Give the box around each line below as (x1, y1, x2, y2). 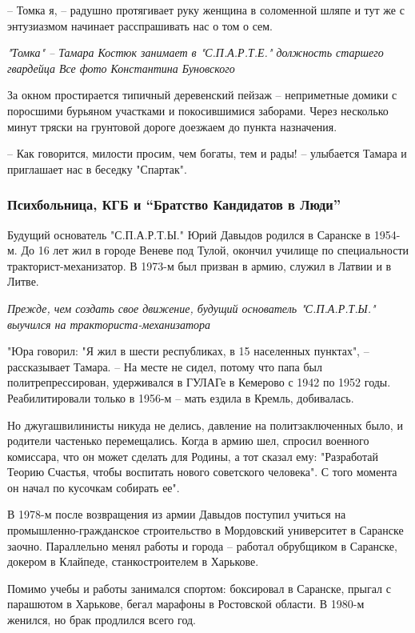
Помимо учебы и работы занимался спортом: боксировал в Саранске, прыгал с (7, 579, 391, 596)
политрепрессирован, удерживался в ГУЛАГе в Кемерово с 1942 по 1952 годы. (7, 374, 391, 391)
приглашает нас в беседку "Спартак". (7, 160, 187, 177)
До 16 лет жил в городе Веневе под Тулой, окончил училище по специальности (21, 242, 409, 258)
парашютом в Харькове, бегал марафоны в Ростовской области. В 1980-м (7, 595, 365, 612)
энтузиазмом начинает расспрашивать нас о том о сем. (7, 17, 273, 34)
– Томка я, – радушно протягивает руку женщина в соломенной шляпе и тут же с (7, 2, 405, 18)
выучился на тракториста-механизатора (7, 315, 211, 332)
